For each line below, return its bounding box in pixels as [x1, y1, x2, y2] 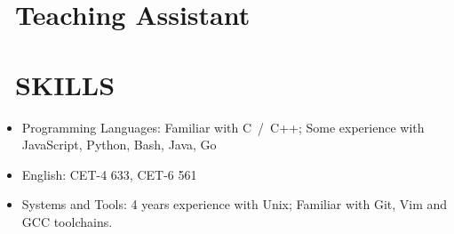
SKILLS [15, 66, 115, 102]
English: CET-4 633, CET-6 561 [21, 165, 197, 183]
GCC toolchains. [21, 212, 113, 230]
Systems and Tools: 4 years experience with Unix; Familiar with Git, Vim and [21, 195, 448, 214]
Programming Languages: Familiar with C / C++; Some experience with [21, 117, 425, 136]
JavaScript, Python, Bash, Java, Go [21, 135, 217, 154]
